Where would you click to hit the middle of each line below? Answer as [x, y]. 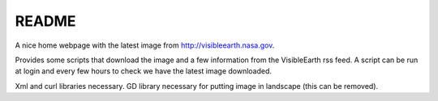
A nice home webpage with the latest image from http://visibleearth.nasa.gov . [145, 45]
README [45, 21]
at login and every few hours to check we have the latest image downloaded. [143, 71]
